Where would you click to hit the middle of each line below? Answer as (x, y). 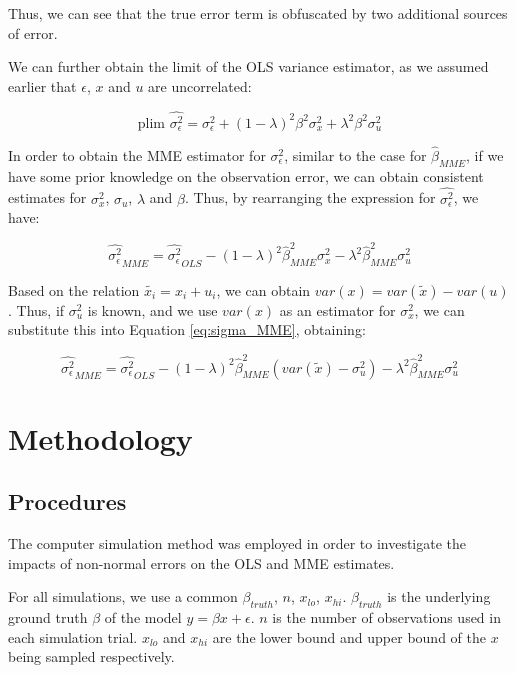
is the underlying (439, 596)
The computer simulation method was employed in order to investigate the (237, 543)
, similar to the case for (355, 154)
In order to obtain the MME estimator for (137, 154)
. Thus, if (36, 309)
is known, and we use (152, 309)
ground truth (48, 617)
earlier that (42, 85)
